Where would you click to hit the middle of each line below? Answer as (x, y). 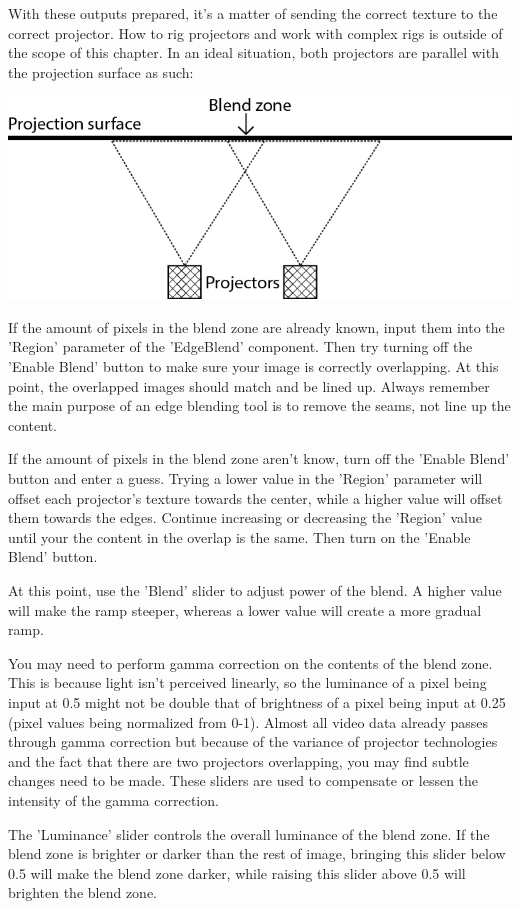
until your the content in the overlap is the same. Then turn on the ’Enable (239, 536)
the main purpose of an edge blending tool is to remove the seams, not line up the (259, 405)
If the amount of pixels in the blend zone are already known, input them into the (256, 326)
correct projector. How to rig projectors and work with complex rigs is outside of (255, 32)
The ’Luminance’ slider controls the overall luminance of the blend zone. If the (249, 833)
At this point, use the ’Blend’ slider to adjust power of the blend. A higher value (255, 589)
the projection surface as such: (101, 71)
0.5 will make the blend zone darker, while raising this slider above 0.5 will (237, 872)
